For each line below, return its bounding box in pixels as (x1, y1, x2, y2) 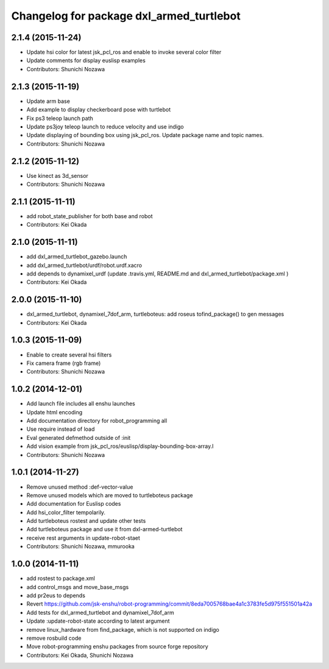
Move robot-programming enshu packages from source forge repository (26, 643, 208, 650)
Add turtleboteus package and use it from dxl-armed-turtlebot (26, 526, 183, 533)
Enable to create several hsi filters (26, 351, 112, 358)
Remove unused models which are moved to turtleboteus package (26, 491, 193, 499)
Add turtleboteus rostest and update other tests (26, 517, 146, 525)
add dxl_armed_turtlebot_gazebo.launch (26, 253, 127, 260)
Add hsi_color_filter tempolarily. (26, 509, 106, 516)
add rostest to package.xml (26, 575, 96, 582)
